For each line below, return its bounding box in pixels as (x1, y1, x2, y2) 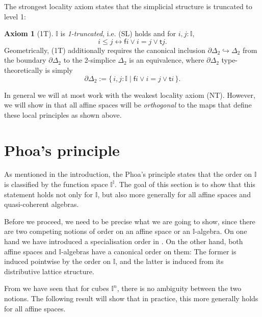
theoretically (4, 64, 43, 75)
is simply (45, 64, 73, 75)
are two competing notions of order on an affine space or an (4, 226, 191, 236)
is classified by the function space (4, 179, 108, 190)
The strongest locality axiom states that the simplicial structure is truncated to (4, 1, 252, 11)
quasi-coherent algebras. (4, 199, 79, 209)
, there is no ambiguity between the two (117, 283, 242, 294)
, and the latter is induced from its (115, 256, 224, 267)
